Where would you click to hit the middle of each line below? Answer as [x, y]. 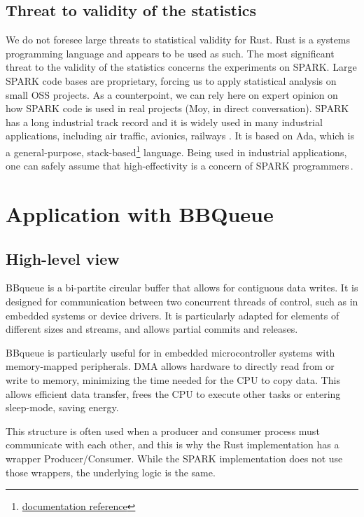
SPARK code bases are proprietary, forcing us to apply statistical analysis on [171, 80]
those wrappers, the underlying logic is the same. [111, 472]
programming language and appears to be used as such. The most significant [170, 53]
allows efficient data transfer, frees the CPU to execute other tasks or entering [173, 393]
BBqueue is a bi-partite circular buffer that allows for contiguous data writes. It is [182, 288]
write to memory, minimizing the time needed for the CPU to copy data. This [173, 379]
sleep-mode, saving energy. [62, 407]
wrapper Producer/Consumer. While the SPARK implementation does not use [174, 458]
